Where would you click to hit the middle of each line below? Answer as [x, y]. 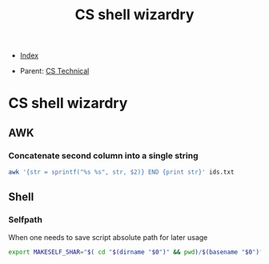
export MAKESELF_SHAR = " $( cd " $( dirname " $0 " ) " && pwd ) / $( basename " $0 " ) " [136, 252]
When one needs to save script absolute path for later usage [108, 237]
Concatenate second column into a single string [103, 155]
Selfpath [25, 220]
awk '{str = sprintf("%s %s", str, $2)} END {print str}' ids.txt [121, 172]
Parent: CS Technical [54, 71]
